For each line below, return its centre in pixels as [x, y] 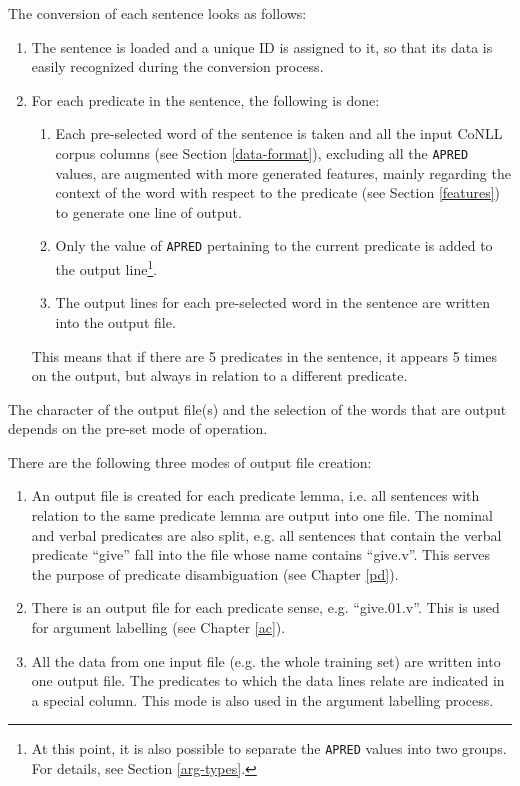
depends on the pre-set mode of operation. [138, 428]
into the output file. [115, 321]
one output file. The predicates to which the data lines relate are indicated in [268, 680]
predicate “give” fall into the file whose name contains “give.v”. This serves [260, 554]
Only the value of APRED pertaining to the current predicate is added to [274, 245]
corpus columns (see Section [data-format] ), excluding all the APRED [262, 152]
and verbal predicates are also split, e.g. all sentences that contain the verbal [266, 534]
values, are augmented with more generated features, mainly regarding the [283, 172]
